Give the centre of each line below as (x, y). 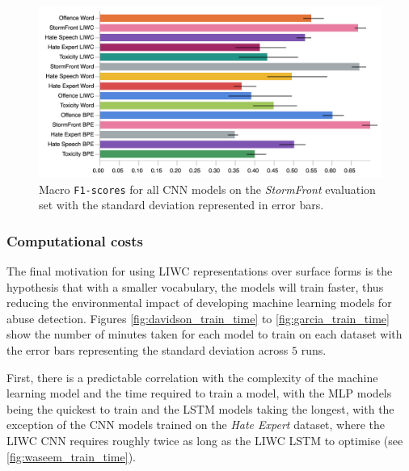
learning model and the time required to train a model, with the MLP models (199, 393)
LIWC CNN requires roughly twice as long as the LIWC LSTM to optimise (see (205, 440)
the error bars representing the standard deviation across (148, 350)
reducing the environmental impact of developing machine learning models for (199, 303)
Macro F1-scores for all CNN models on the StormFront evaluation (207, 189)
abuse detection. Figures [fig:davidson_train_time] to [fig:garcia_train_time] (198, 318)
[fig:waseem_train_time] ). (71, 456)
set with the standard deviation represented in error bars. (181, 205)
